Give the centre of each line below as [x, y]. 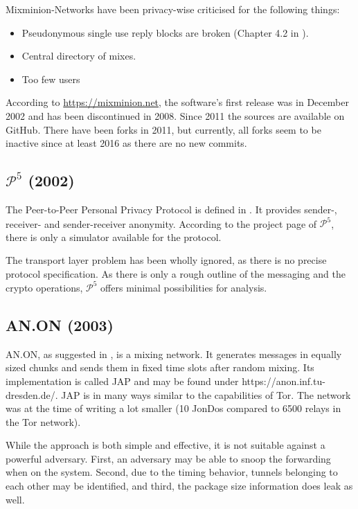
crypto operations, [44, 287]
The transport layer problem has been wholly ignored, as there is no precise [166, 260]
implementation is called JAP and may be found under [122, 381]
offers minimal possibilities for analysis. [184, 287]
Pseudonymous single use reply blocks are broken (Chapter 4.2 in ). [165, 32]
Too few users [51, 79]
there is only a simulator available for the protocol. [114, 236]
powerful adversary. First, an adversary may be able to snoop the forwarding [168, 458]
